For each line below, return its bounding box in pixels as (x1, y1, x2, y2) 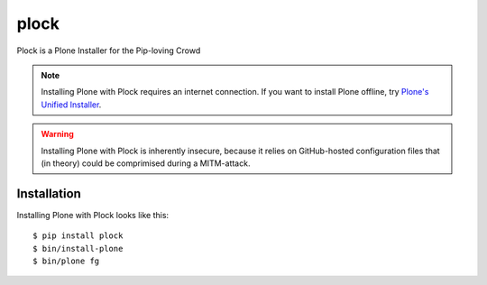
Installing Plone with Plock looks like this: (16, 209, 170, 220)
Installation (16, 186, 81, 201)
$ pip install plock (32, 231, 124, 241)
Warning (41, 129, 74, 140)
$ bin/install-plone (32, 244, 124, 253)
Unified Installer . (41, 99, 102, 110)
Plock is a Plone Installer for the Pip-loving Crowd (16, 45, 201, 56)
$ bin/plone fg (32, 255, 100, 266)
